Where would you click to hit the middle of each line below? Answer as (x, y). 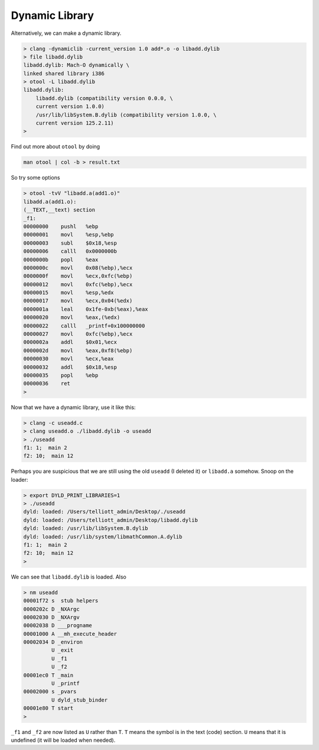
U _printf (65, 684)
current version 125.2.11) (75, 123)
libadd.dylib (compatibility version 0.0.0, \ (105, 98)
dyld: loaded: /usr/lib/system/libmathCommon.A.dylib (103, 537)
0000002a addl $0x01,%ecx (70, 342)
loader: (19, 479)
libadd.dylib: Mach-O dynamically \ (77, 65)
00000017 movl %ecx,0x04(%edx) (78, 301)
